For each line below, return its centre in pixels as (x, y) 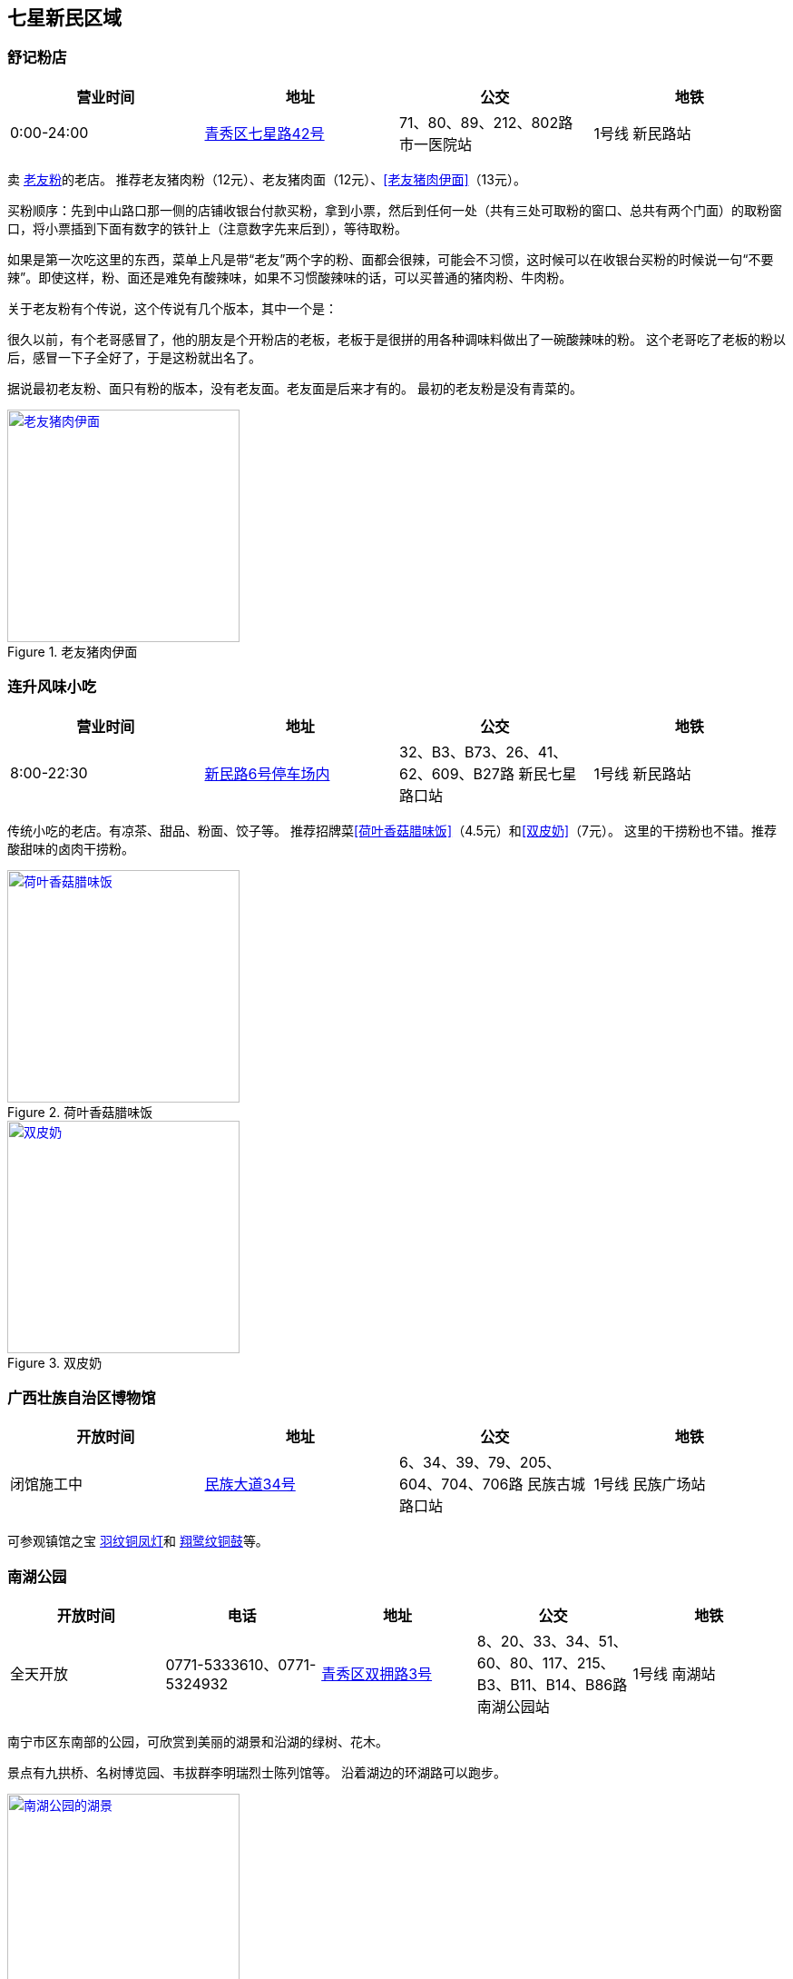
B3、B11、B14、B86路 (552, 1685)
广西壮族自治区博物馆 (82, 1397)
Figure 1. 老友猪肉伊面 (73, 651)
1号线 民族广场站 (650, 1484)
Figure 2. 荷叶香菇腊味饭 (80, 1112)
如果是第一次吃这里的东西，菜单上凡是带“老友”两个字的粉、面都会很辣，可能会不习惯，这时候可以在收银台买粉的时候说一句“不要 (391, 259)
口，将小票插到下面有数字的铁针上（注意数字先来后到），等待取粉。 (207, 228)
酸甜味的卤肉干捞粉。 (71, 848)
